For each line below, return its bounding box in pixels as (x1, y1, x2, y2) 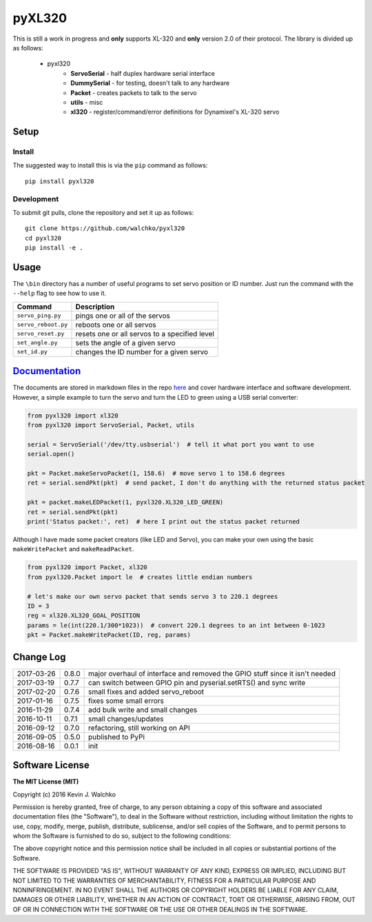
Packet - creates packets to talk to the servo (70, 88, 197, 96)
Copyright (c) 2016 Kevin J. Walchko (12, 790, 116, 799)
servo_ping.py (17, 312, 61, 320)
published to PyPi (88, 732, 145, 741)
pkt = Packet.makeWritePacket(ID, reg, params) (27, 631, 191, 639)
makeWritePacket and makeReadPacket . (12, 545, 134, 553)
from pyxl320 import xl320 (27, 411, 118, 420)
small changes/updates (88, 714, 165, 724)
